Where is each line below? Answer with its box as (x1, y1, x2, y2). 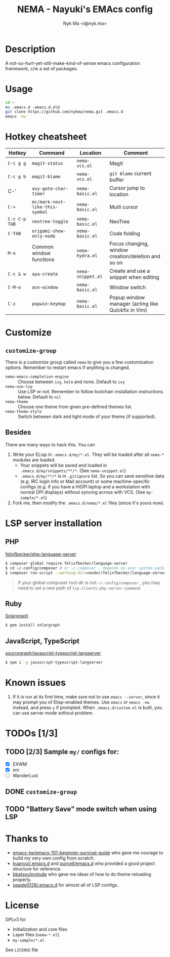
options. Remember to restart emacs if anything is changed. (5, 364, 131, 370)
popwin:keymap (32, 301, 66, 307)
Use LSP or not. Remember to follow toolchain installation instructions (18, 389, 163, 395)
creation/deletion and (109, 253, 160, 260)
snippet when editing (109, 274, 159, 281)
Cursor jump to (109, 185, 145, 192)
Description (5, 43, 56, 55)
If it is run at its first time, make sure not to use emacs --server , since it (12, 693, 160, 699)
